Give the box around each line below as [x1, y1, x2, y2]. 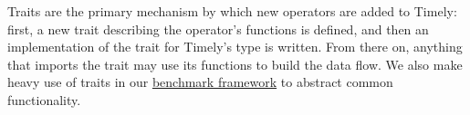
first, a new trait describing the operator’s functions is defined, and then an [7, 19, 429, 38]
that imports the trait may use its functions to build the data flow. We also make [7, 54, 463, 73]
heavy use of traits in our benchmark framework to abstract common [7, 72, 393, 91]
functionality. [7, 90, 81, 109]
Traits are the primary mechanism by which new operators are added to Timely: [7, 2, 457, 20]
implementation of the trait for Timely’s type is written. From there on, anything [7, 37, 463, 56]
